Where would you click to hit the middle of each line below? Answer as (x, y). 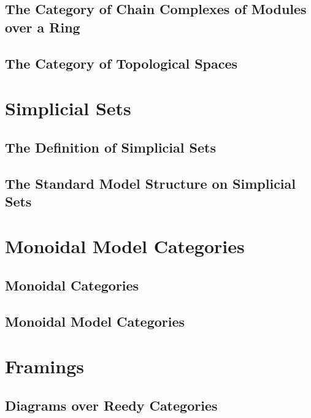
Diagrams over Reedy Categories (111, 405)
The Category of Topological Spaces (121, 63)
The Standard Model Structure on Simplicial (151, 183)
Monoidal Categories (72, 285)
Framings (44, 366)
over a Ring (43, 27)
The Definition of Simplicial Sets (110, 147)
